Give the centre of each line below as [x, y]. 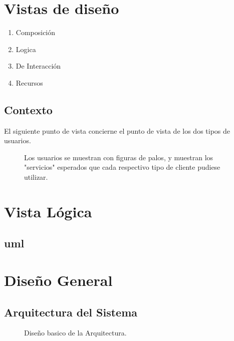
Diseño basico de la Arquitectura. [75, 333]
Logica [26, 49]
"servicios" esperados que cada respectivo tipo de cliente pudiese [122, 167]
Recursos [29, 82]
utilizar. [36, 177]
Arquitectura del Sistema [71, 312]
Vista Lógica [48, 211]
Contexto [28, 109]
